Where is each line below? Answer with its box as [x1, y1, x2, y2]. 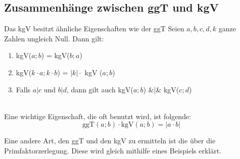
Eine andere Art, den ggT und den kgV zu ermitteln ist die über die [4, 135, 216, 146]
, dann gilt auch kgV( [67, 84, 133, 94]
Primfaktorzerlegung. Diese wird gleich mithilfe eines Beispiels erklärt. [4, 145, 222, 155]
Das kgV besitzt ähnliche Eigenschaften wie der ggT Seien [4, 23, 184, 34]
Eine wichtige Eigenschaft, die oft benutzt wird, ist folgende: [4, 111, 191, 121]
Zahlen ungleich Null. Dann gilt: [4, 33, 104, 43]
